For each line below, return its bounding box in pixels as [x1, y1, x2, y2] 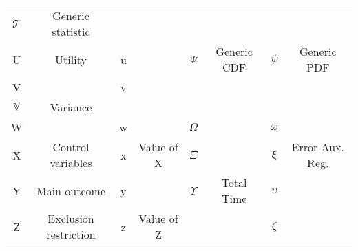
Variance [50, 99, 92, 115]
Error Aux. [291, 139, 344, 155]
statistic [52, 23, 90, 39]
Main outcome [36, 182, 106, 199]
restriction [46, 226, 96, 242]
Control [52, 139, 89, 155]
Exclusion [48, 210, 94, 226]
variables [50, 155, 92, 171]
